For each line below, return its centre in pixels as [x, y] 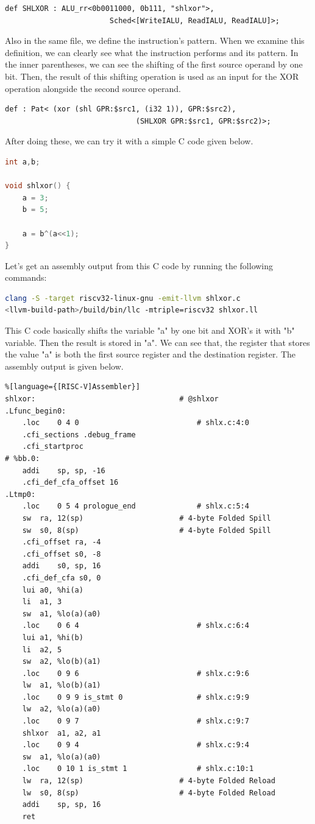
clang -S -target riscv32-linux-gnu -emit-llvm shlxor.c [123, 298]
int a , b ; [23, 162]
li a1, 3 [42, 602]
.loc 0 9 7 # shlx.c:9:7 [136, 721]
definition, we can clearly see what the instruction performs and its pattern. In [152, 52]
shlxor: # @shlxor [112, 399]
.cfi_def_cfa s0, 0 [62, 578]
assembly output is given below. [64, 366]
